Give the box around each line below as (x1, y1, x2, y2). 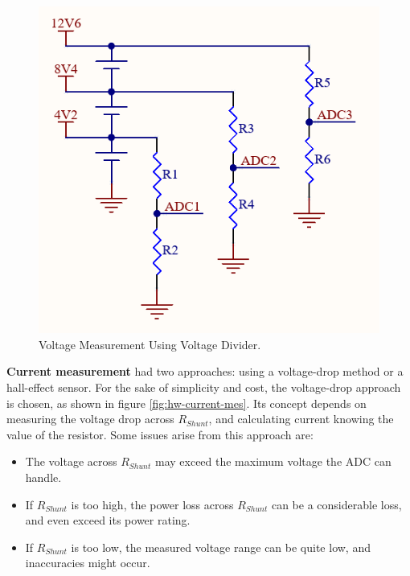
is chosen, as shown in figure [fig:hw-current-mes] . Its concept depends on (6, 394, 367, 411)
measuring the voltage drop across (6, 410, 174, 427)
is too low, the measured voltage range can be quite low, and (71, 538, 371, 555)
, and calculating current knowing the (208, 410, 394, 427)
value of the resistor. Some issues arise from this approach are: (6, 426, 314, 442)
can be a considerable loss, (271, 496, 402, 512)
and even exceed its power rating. (25, 512, 191, 529)
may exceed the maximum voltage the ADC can (154, 453, 392, 470)
